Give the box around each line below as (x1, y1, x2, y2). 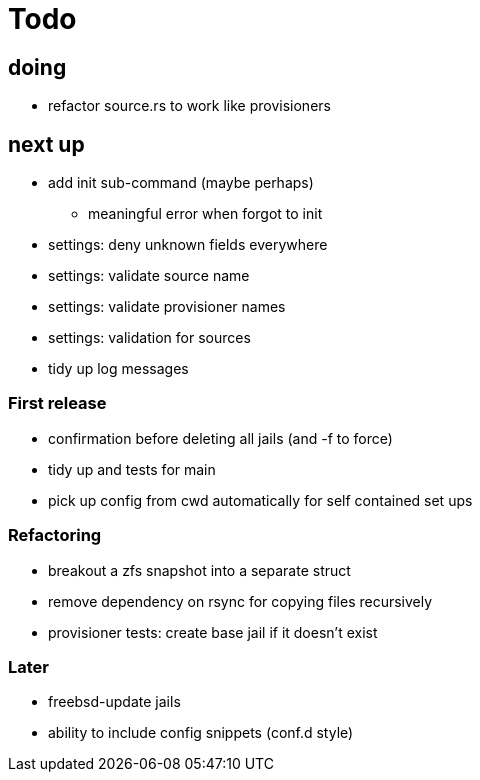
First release (8, 393, 107, 414)
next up (8, 131, 85, 157)
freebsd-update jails (48, 693, 181, 711)
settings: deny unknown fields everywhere (48, 236, 328, 254)
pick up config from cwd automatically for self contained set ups (48, 491, 473, 509)
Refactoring (8, 525, 102, 546)
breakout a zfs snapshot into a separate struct (48, 561, 351, 579)
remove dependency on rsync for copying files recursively (48, 592, 433, 610)
